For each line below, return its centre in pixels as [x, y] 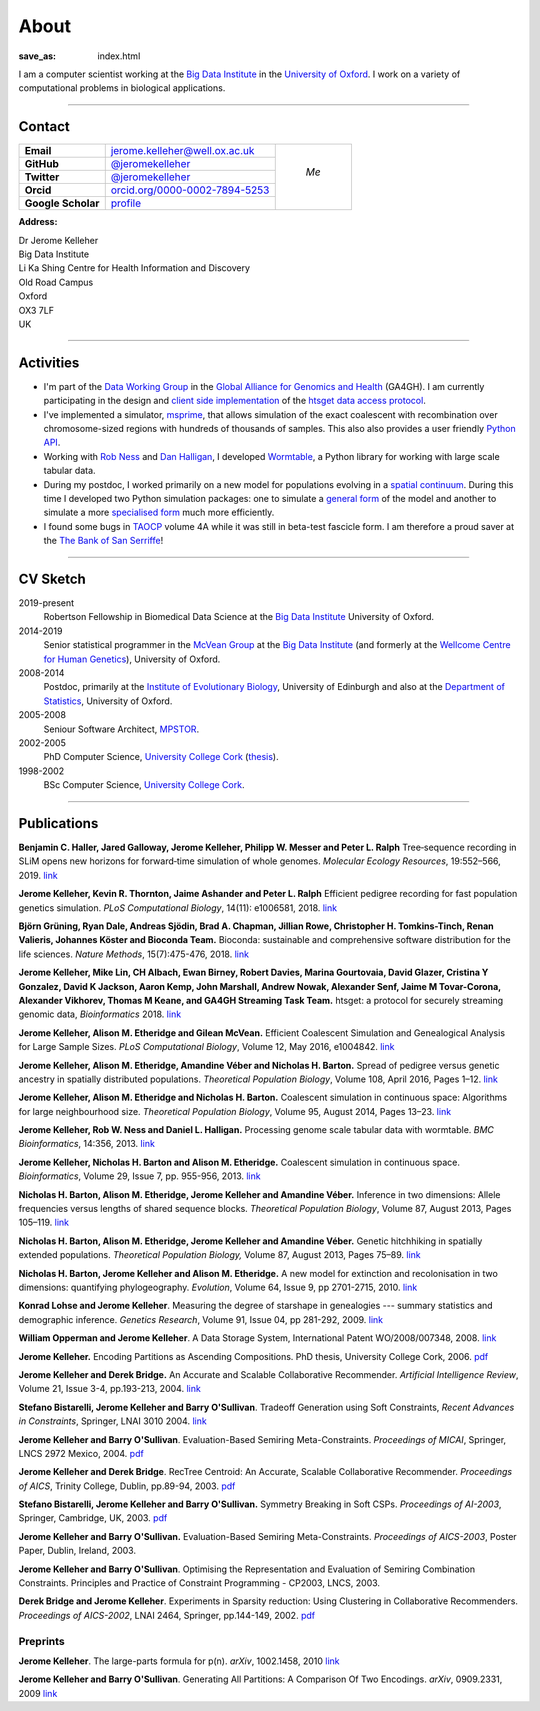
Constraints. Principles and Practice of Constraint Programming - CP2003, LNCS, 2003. [199, 1583]
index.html [119, 56]
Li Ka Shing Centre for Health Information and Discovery [134, 268]
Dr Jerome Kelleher [58, 240]
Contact [44, 126]
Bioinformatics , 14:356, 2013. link [86, 1144]
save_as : [37, 56]
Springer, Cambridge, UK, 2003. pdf [93, 1518]
